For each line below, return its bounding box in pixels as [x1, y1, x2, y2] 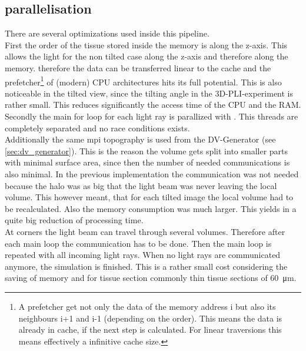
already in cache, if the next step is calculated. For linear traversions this [18, 323, 282, 336]
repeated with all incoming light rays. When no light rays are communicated [5, 249, 281, 261]
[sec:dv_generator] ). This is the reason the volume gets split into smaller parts [5, 144, 288, 157]
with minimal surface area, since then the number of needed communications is [5, 156, 290, 168]
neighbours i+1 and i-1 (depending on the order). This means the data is [18, 312, 282, 324]
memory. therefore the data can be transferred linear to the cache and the [5, 61, 271, 74]
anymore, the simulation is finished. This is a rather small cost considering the [5, 260, 288, 272]
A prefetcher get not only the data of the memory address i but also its [18, 300, 276, 312]
